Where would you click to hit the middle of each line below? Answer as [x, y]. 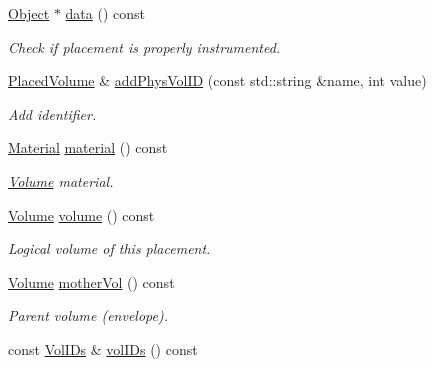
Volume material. [61, 180]
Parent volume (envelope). [88, 315]
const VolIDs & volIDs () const [103, 348]
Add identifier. [52, 113]
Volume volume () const [81, 214]
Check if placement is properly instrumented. [144, 46]
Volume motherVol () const [91, 281]
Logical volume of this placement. [109, 248]
